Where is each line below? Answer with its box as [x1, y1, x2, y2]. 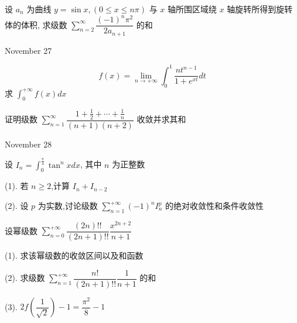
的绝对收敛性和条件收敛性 [165, 200, 264, 212]
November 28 [5, 138, 52, 150]
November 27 [5, 44, 52, 56]
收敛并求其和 [136, 113, 186, 125]
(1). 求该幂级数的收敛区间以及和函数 [5, 249, 144, 261]
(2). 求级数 [5, 272, 45, 284]
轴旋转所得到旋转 [227, 3, 293, 15]
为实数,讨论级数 [37, 200, 98, 212]
